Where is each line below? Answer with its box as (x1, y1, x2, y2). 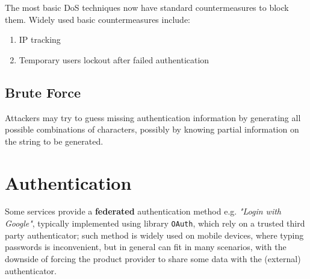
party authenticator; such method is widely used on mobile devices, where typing (5, 228, 304, 241)
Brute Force (5, 83, 81, 101)
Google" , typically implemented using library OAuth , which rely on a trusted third (5, 217, 305, 230)
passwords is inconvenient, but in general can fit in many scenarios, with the (5, 240, 287, 253)
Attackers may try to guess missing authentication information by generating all (5, 111, 301, 124)
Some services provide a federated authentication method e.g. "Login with (5, 205, 281, 218)
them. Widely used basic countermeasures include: (5, 13, 190, 25)
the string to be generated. (5, 134, 104, 147)
